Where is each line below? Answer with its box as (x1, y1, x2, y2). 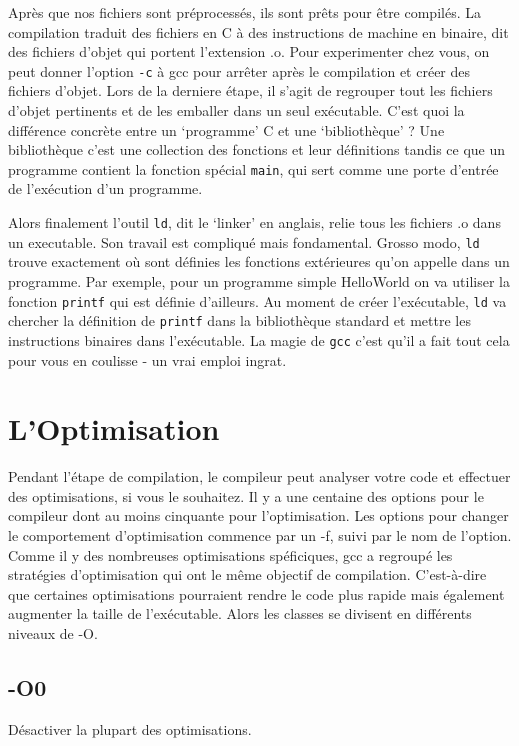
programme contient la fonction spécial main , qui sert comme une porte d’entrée (8, 158, 499, 179)
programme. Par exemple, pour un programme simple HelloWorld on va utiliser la (8, 270, 510, 291)
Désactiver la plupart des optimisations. (8, 718, 252, 739)
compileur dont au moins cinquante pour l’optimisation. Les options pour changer (8, 505, 509, 526)
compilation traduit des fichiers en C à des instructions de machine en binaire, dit (8, 21, 509, 42)
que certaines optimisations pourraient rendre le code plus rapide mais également (8, 583, 505, 604)
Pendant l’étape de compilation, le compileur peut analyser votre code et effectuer (8, 466, 511, 487)
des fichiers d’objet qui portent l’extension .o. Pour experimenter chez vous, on (8, 41, 490, 62)
